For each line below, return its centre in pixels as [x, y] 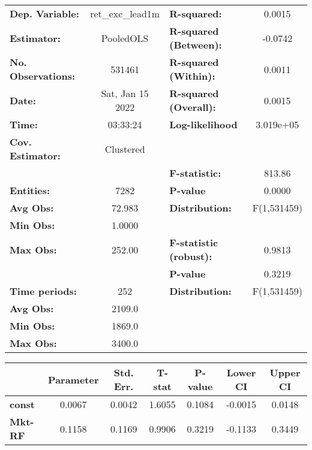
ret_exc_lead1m [125, 13]
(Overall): [193, 107]
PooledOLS [125, 38]
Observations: [43, 76]
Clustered [125, 149]
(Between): [196, 45]
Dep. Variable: [44, 13]
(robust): [191, 256]
